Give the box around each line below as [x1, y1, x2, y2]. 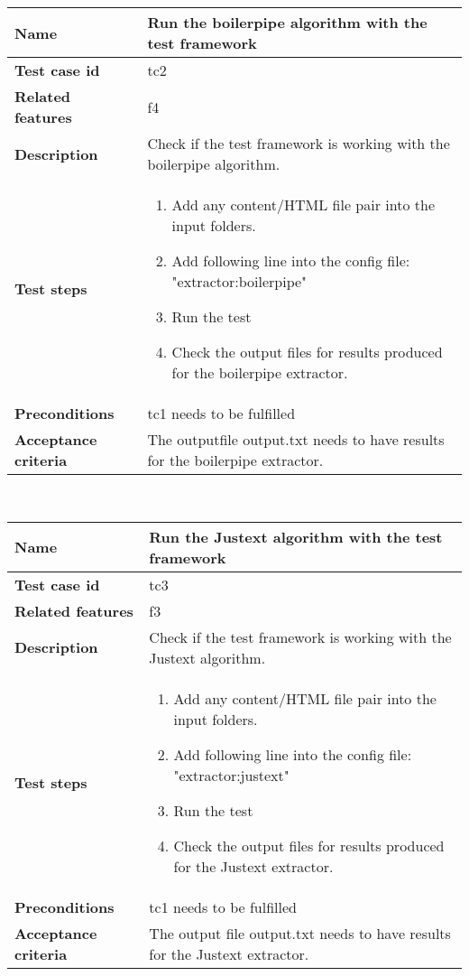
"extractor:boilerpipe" [171, 271, 308, 292]
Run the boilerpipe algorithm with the [147, 12, 428, 33]
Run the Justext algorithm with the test [149, 525, 443, 547]
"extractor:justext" [173, 764, 290, 785]
